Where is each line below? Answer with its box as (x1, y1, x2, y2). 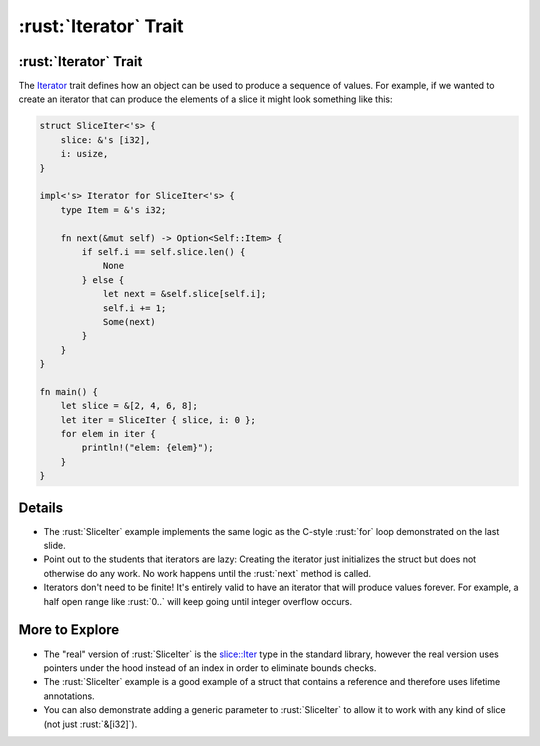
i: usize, (60, 148, 109, 160)
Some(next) (102, 316, 157, 327)
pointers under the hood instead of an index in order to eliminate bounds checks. (43, 661, 377, 674)
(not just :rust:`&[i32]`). (43, 718, 138, 730)
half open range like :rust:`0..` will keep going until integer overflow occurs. (43, 595, 353, 607)
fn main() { (39, 386, 99, 397)
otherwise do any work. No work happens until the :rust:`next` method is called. (43, 567, 372, 579)
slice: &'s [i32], (60, 134, 151, 145)
